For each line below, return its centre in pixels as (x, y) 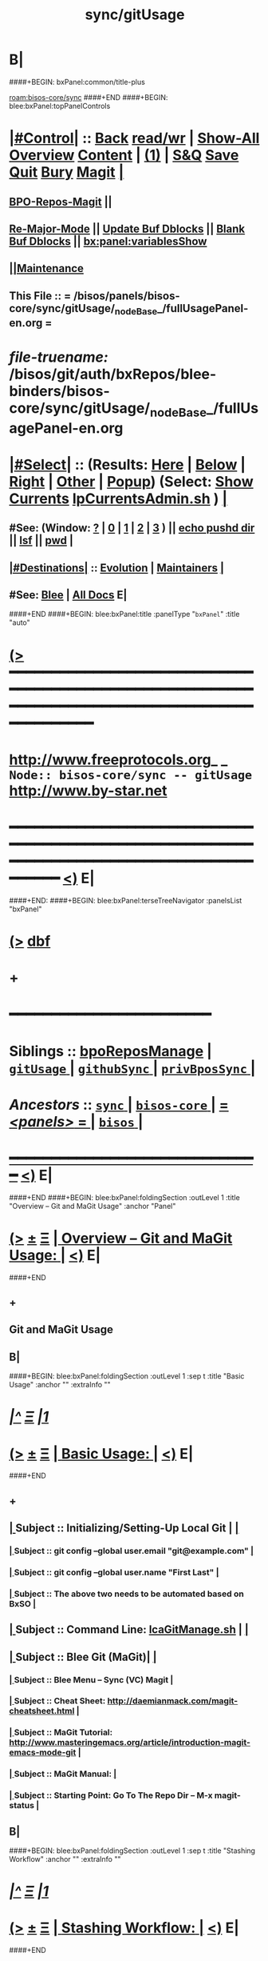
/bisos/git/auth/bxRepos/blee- (113, 374)
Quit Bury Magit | (67, 172)
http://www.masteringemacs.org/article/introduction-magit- (130, 1743)
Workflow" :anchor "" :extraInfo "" (65, 1859)
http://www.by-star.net (88, 790)
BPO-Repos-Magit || (61, 202)
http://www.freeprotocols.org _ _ (118, 760)
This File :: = (40, 296)
